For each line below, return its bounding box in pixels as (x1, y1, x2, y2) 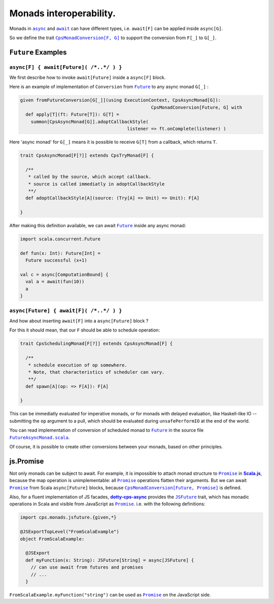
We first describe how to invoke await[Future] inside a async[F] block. (9, 74, 166, 81)
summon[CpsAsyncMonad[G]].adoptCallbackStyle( (30, 118, 149, 125)
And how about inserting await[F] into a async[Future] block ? (9, 318, 149, 324)
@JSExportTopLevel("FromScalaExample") (20, 529, 119, 535)
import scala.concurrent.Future (20, 236, 101, 242)
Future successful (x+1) (25, 257, 87, 263)
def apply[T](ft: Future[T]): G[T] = (25, 112, 119, 117)
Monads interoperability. (9, 8, 116, 19)
